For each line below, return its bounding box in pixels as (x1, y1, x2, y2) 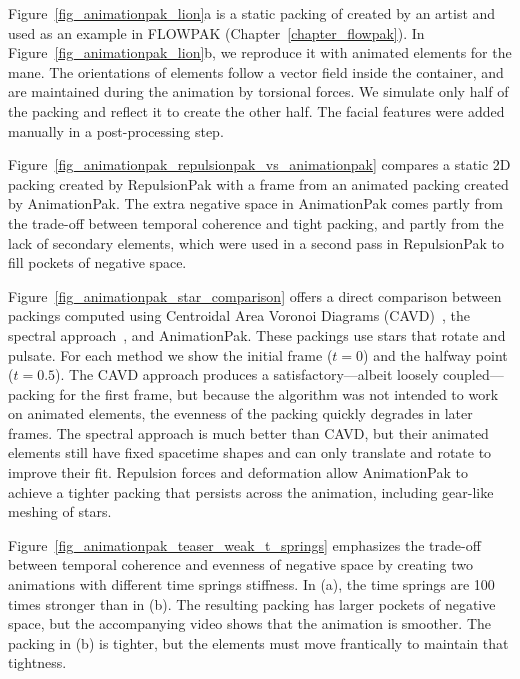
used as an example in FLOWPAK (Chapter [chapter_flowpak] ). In (8, 22, 425, 43)
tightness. (8, 652, 67, 673)
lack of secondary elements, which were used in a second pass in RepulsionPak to (8, 232, 505, 253)
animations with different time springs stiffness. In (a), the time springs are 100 (8, 574, 495, 595)
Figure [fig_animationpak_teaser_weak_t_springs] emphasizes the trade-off (8, 534, 481, 555)
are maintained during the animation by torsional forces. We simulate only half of (8, 81, 509, 102)
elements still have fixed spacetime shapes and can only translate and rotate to (8, 442, 492, 463)
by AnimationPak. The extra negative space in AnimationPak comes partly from (8, 193, 503, 214)
